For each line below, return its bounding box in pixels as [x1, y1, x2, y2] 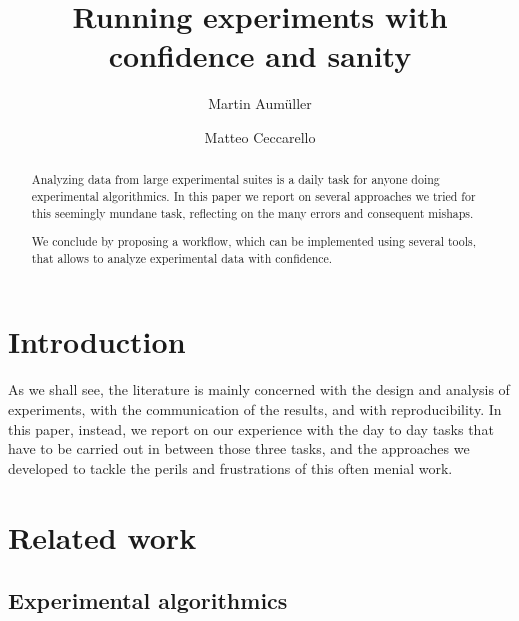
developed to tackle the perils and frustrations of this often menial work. [8, 457, 453, 478]
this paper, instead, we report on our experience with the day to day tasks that [8, 418, 494, 439]
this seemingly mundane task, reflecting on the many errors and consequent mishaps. [31, 204, 474, 221]
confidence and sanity [108, 35, 412, 76]
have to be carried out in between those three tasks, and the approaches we [8, 438, 470, 459]
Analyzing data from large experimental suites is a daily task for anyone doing [31, 171, 440, 188]
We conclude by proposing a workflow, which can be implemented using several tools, [31, 233, 477, 250]
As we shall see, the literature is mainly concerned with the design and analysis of [8, 379, 510, 400]
